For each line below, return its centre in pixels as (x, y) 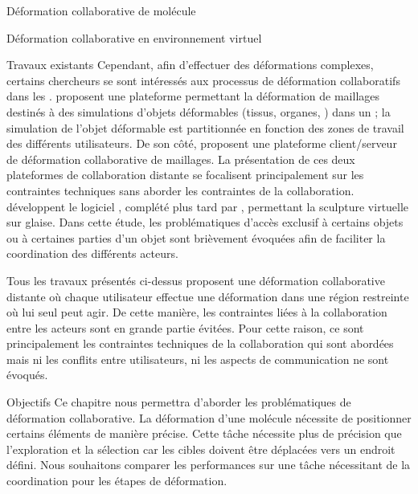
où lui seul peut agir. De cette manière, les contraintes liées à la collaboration (197, 312)
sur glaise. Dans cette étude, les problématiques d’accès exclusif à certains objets (205, 222)
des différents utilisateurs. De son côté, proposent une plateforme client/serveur (202, 143)
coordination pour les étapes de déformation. (117, 481)
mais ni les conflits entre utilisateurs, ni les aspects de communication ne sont (198, 359)
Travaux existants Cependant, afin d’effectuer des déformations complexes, (190, 65)
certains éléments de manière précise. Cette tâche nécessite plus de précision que (204, 433)
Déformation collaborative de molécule (101, 10)
